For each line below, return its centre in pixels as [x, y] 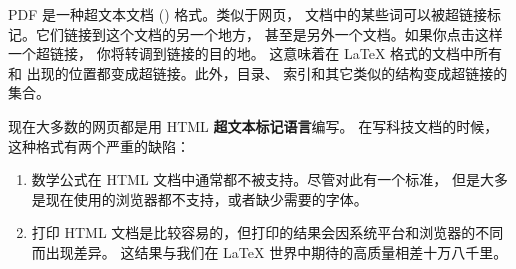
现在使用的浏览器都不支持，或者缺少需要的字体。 [206, 198]
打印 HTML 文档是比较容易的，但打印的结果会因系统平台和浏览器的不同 [267, 232]
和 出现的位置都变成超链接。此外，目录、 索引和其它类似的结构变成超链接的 [258, 72]
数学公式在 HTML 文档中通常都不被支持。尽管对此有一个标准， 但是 [255, 179]
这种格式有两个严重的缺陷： [99, 145]
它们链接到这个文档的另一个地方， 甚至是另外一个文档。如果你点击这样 [269, 33]
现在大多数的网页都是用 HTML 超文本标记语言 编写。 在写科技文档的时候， [253, 125]
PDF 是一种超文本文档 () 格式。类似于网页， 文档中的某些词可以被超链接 [247, 14]
